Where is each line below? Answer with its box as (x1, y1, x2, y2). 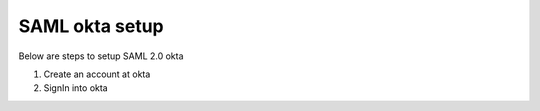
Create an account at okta (43, 68, 151, 80)
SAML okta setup (18, 15, 164, 37)
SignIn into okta (43, 82, 109, 94)
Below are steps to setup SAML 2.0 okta (18, 50, 184, 62)
